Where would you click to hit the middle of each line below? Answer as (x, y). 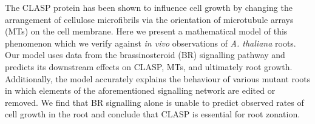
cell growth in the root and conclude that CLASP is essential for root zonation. (153, 114)
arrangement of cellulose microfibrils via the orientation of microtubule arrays (149, 19)
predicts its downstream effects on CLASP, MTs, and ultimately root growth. (149, 66)
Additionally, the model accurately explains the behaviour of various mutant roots (158, 78)
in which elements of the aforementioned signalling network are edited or (140, 90)
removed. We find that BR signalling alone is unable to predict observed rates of (154, 102)
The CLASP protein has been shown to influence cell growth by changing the (149, 7)
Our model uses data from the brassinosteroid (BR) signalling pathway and (145, 55)
